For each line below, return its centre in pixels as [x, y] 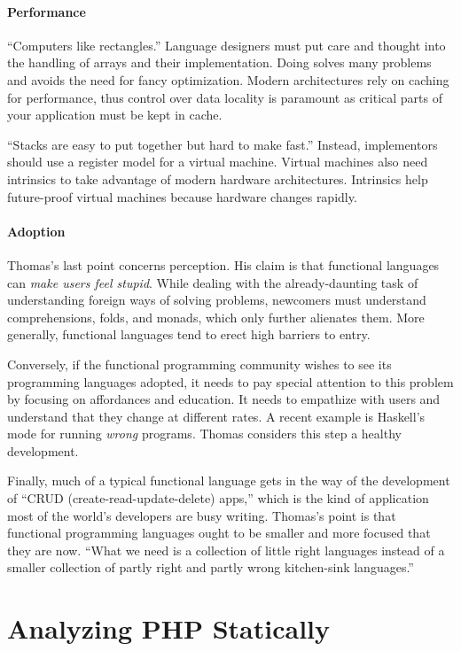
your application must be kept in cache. [115, 115]
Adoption [36, 231]
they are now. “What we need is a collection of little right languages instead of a [226, 550]
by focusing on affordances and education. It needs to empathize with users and [224, 399]
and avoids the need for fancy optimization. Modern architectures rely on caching [228, 79]
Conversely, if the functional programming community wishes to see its [199, 364]
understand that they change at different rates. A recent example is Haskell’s [216, 416]
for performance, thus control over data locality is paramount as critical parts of [225, 97]
